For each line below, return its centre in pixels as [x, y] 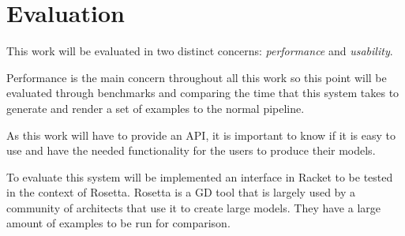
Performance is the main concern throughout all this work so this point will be [197, 77]
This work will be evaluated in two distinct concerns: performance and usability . [200, 51]
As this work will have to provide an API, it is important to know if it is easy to [201, 135]
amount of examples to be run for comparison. [118, 223]
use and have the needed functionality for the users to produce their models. [191, 150]
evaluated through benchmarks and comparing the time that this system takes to [203, 93]
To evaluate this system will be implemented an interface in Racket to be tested [200, 176]
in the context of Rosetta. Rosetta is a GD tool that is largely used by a [181, 192]
